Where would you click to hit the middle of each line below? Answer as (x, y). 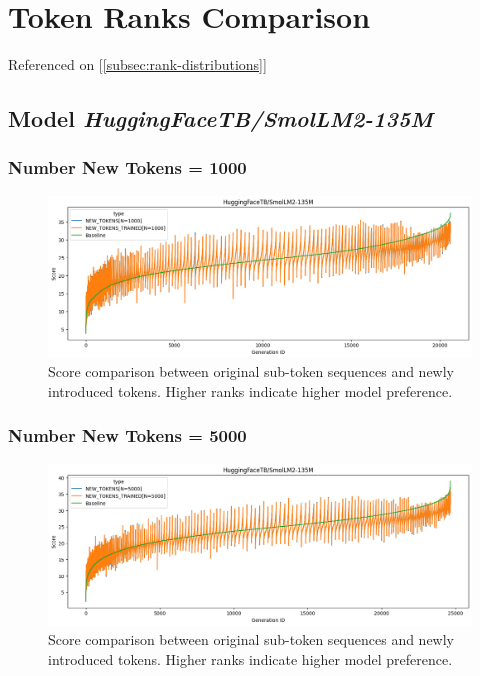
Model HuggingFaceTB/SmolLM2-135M (220, 118)
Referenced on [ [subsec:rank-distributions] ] (137, 64)
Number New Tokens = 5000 (127, 435)
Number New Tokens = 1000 (127, 167)
